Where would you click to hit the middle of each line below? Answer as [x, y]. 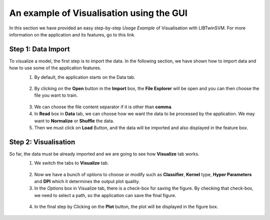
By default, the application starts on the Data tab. [85, 77]
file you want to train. [56, 95]
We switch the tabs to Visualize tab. [71, 163]
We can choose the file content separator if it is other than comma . [103, 107]
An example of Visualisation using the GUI [98, 13]
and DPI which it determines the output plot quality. [87, 182]
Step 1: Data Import [39, 49]
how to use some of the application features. [55, 68]
